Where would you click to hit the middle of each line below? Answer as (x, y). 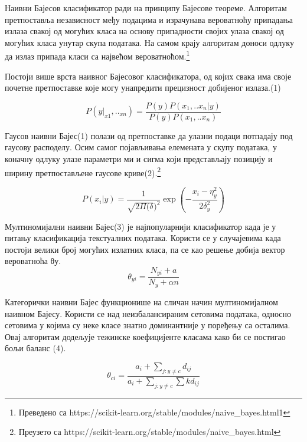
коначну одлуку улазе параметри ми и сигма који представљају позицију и (139, 159)
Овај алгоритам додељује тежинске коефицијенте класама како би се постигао (145, 336)
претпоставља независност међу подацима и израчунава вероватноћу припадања (149, 19)
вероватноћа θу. (33, 261)
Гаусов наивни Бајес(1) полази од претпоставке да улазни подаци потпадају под (149, 135)
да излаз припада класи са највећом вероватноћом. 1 (97, 55)
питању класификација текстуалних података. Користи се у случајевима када (143, 238)
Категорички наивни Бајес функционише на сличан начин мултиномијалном (141, 301)
